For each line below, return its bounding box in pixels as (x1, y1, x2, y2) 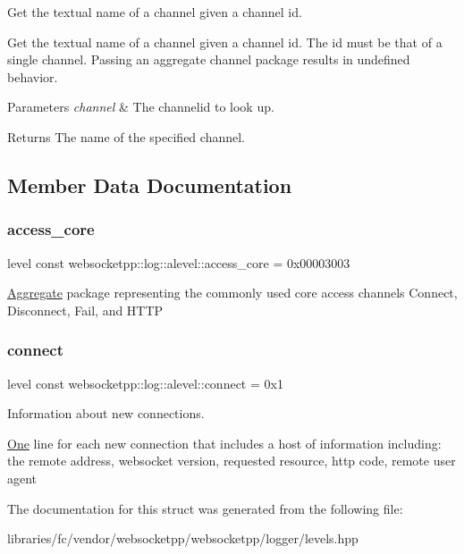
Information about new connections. (7, 404, 205, 423)
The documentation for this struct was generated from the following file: (7, 499, 403, 517)
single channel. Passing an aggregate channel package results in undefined (7, 50, 410, 69)
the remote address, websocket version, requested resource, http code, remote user (7, 451, 456, 470)
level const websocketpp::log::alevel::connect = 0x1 (7, 374, 283, 392)
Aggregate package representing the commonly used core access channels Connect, (7, 283, 458, 302)
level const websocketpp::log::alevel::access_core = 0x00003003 (7, 253, 350, 272)
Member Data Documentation (7, 171, 292, 198)
